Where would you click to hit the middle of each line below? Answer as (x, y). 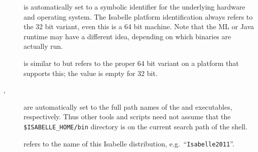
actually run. (43, 46)
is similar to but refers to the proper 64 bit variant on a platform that (131, 63)
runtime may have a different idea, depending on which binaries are (127, 36)
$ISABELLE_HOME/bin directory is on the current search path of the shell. (136, 126)
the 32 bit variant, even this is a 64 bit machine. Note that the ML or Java (139, 26)
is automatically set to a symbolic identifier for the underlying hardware (135, 7)
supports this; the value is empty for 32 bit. (91, 73)
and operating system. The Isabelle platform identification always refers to (138, 16)
